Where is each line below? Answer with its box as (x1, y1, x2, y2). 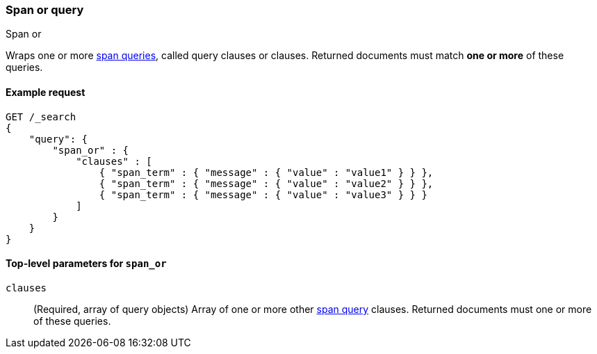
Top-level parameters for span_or (6, 257, 167, 270)
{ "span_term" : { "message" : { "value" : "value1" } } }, (99, 166, 434, 178)
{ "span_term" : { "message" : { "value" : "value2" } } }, (99, 177, 434, 189)
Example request (6, 86, 85, 98)
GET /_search (6, 111, 76, 122)
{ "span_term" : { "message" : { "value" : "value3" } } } (99, 188, 427, 200)
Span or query (6, 3, 84, 17)
